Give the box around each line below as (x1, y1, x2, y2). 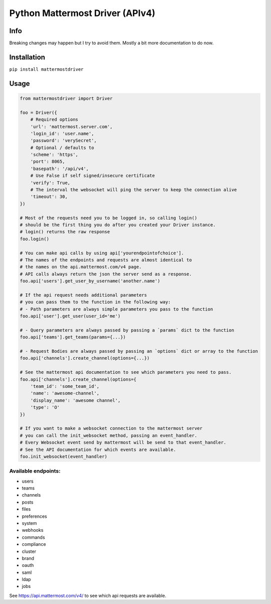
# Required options (30, 117, 79, 122)
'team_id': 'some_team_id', (30, 383, 100, 389)
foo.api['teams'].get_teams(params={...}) (20, 334, 126, 340)
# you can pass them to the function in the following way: (20, 299, 171, 305)
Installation (9, 53, 45, 61)
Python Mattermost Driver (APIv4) (9, 8, 156, 19)
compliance (22, 541, 46, 547)
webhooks (22, 527, 44, 533)
